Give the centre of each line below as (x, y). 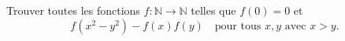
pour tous (238, 26)
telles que (213, 10)
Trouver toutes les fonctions (73, 10)
